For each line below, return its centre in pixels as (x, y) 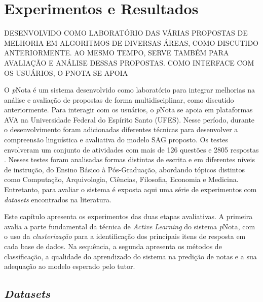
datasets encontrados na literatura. (58, 199)
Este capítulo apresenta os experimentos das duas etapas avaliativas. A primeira (128, 216)
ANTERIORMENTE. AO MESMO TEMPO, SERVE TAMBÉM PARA (117, 53)
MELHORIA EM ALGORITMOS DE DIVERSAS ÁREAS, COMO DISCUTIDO (131, 42)
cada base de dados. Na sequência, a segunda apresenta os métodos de (113, 246)
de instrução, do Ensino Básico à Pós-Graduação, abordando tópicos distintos (125, 169)
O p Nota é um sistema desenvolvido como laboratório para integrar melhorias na (129, 90)
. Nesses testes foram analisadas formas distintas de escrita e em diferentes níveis (129, 159)
